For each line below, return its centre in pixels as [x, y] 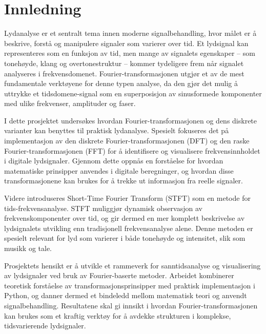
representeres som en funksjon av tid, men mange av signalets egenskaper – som [130, 53]
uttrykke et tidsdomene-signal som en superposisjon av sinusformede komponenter [133, 93]
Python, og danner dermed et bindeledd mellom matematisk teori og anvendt [126, 295]
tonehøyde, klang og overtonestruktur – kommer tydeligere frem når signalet [124, 63]
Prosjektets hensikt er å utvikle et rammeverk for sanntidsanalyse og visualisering [132, 265]
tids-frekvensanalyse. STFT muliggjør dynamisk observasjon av [103, 208]
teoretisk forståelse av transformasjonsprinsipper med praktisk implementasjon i [130, 285]
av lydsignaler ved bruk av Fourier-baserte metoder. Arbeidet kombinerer [119, 275]
